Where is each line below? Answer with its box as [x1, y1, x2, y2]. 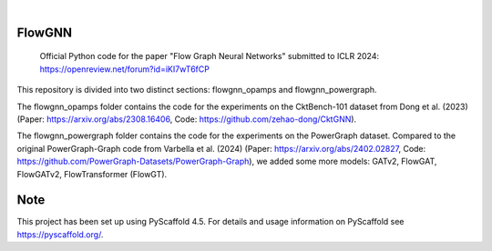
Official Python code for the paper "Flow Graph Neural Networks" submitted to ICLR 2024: [39, 51, 380, 62]
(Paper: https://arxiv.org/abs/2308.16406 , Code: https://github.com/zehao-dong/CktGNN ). [16, 114, 357, 125]
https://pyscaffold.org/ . [16, 228, 104, 240]
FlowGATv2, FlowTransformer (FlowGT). [16, 168, 168, 179]
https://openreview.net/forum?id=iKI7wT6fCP [39, 64, 210, 75]
